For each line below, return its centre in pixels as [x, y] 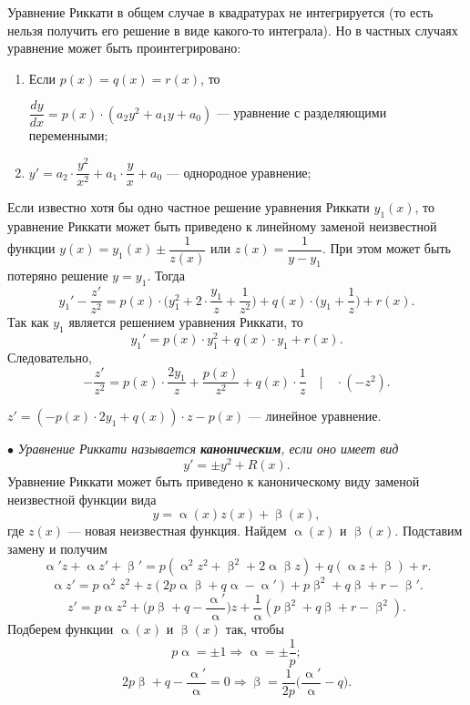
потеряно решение [58, 276]
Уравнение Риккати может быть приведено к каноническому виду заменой [214, 481]
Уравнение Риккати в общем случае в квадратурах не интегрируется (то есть [220, 12]
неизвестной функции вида [82, 499]
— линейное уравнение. [315, 416]
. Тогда [166, 276]
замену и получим [57, 548]
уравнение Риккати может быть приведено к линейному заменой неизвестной [222, 225]
